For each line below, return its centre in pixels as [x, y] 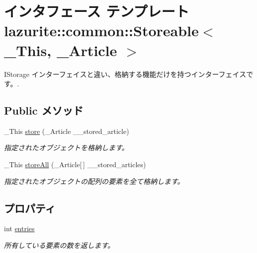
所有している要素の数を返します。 [59, 245]
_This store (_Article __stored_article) [67, 131]
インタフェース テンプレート [97, 11]
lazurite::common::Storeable [101, 31]
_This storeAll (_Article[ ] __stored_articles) [75, 164]
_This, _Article [61, 50]
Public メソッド [44, 110]
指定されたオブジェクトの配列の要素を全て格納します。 [94, 181]
